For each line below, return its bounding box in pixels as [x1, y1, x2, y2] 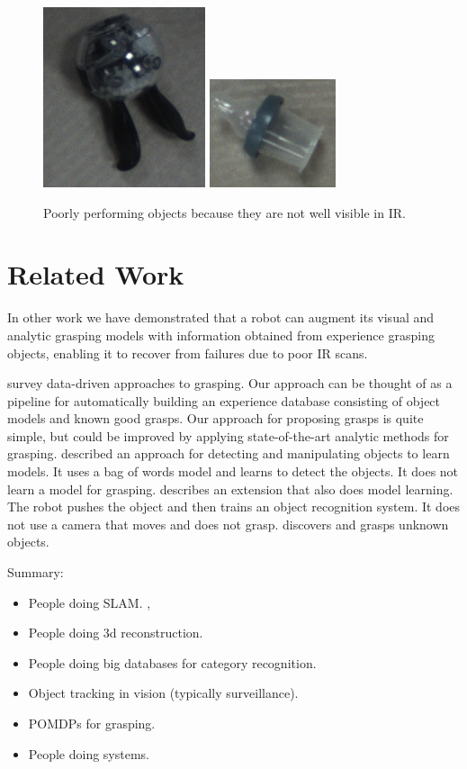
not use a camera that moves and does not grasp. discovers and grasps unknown [7, 514, 449, 533]
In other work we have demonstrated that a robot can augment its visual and [7, 308, 435, 327]
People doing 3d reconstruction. [28, 623, 203, 642]
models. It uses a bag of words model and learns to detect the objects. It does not [7, 462, 459, 481]
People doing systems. [28, 744, 149, 763]
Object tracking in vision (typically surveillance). [28, 683, 299, 702]
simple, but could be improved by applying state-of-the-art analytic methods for [7, 426, 449, 445]
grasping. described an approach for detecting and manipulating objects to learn [7, 444, 450, 463]
